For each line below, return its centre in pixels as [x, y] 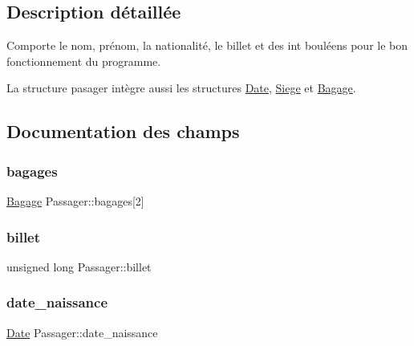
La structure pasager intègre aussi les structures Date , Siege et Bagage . [181, 88]
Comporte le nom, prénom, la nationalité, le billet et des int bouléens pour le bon [207, 45]
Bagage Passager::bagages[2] [75, 200]
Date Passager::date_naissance [82, 332]
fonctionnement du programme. [84, 61]
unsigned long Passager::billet [79, 266]
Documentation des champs [123, 131]
